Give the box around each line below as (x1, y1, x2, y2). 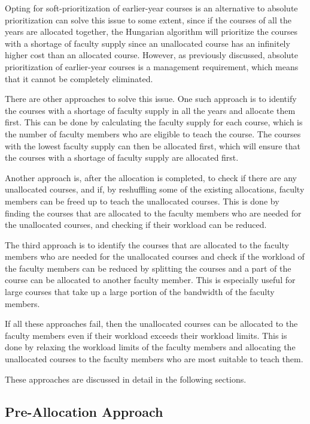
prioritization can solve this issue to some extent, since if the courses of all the (5, 13, 292, 26)
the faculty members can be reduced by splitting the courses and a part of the (5, 261, 291, 274)
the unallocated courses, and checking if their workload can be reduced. (5, 218, 267, 231)
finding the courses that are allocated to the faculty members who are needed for (5, 206, 302, 219)
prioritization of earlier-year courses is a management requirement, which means (5, 60, 299, 73)
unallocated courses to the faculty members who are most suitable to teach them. (5, 353, 303, 365)
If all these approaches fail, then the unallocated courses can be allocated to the (5, 317, 298, 330)
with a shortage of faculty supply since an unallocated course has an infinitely (5, 37, 290, 49)
